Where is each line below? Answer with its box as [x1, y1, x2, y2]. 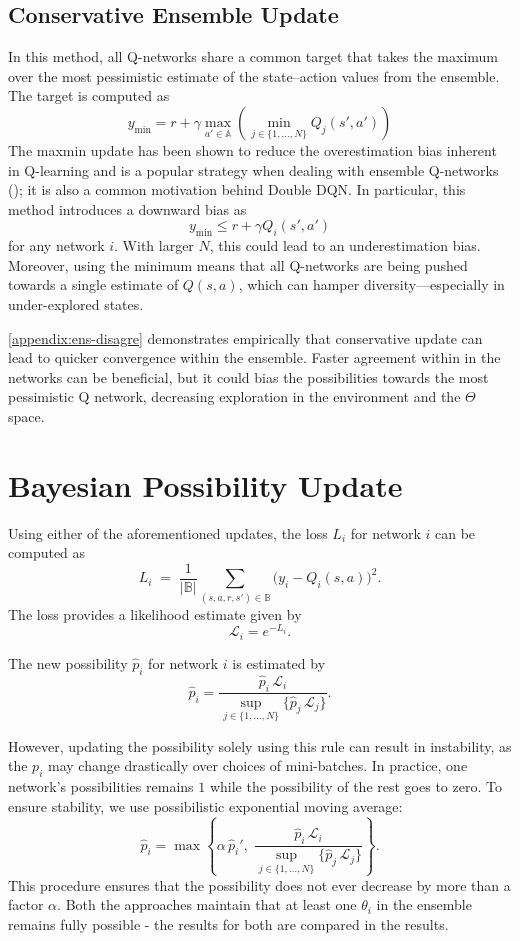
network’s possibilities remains [8, 776, 194, 797]
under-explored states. [8, 293, 144, 314]
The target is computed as [8, 85, 170, 106]
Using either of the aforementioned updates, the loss [8, 522, 328, 543]
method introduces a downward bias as [8, 198, 247, 219]
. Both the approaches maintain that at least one [57, 894, 357, 915]
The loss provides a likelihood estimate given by [8, 603, 302, 624]
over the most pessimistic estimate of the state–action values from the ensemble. [8, 65, 500, 86]
